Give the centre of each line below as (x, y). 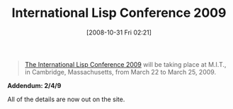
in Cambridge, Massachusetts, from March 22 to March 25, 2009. (120, 72)
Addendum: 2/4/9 (34, 85)
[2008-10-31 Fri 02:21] (119, 32)
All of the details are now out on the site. (66, 99)
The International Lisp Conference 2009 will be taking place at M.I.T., (125, 64)
